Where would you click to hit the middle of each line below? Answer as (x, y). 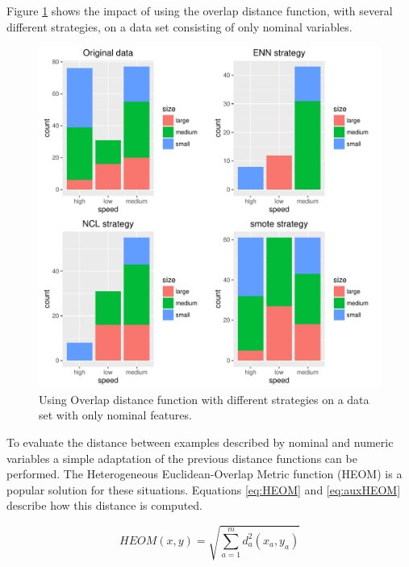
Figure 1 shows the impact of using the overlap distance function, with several (200, 10)
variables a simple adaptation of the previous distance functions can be (182, 458)
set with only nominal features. (115, 415)
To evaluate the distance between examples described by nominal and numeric (200, 442)
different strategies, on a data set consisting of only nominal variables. (179, 26)
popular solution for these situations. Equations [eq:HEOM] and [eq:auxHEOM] (204, 489)
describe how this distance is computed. (104, 505)
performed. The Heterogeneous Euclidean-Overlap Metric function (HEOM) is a (204, 474)
